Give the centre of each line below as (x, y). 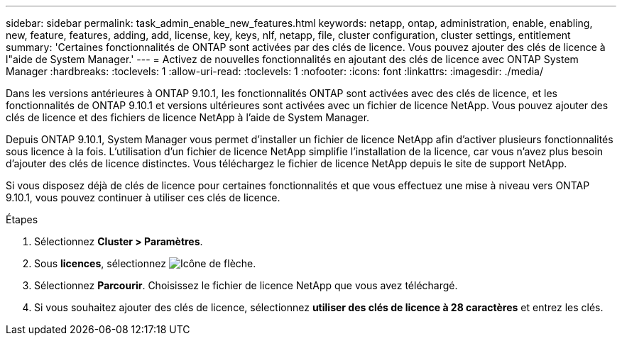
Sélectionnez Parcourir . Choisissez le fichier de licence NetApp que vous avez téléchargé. (246, 285)
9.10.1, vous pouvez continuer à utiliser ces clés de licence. (143, 197)
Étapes (22, 219)
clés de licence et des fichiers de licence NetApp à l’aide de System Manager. (188, 117)
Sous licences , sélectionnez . (145, 263)
